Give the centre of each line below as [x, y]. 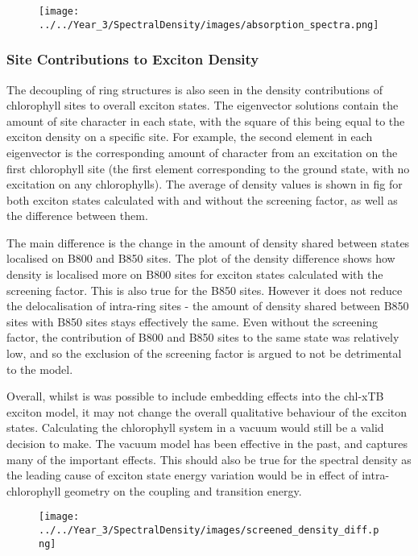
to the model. [40, 369]
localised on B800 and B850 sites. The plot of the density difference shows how [201, 258]
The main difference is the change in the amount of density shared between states [208, 242]
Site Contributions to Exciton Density [133, 59]
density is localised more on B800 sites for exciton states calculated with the [195, 274]
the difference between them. [77, 216]
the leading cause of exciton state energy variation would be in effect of [182, 475]
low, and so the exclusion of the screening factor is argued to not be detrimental [204, 353]
